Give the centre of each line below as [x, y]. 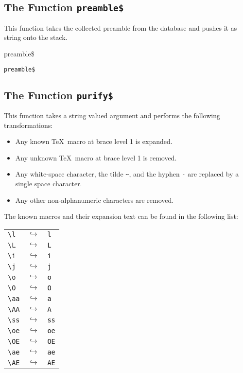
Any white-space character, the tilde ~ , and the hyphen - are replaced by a [127, 174]
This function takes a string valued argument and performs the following [112, 115]
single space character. [49, 184]
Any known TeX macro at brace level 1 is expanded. [94, 141]
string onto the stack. [36, 37]
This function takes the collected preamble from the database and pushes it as [121, 27]
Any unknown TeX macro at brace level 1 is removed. [96, 157]
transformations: [28, 125]
